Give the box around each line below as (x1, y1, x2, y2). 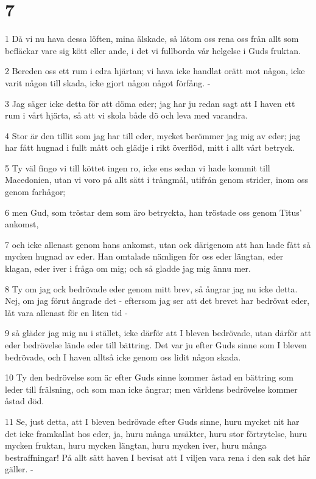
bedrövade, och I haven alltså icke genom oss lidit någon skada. (5, 350, 241, 363)
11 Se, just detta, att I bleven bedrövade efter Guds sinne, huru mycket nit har (5, 415, 300, 427)
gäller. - (5, 463, 33, 475)
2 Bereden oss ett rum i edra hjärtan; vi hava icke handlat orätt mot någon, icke (5, 64, 305, 77)
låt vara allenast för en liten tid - (5, 306, 128, 319)
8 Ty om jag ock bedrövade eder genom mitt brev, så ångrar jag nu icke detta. (5, 282, 298, 295)
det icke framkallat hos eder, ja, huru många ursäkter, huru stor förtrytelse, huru (5, 427, 307, 439)
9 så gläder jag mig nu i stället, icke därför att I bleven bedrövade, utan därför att (5, 326, 312, 339)
